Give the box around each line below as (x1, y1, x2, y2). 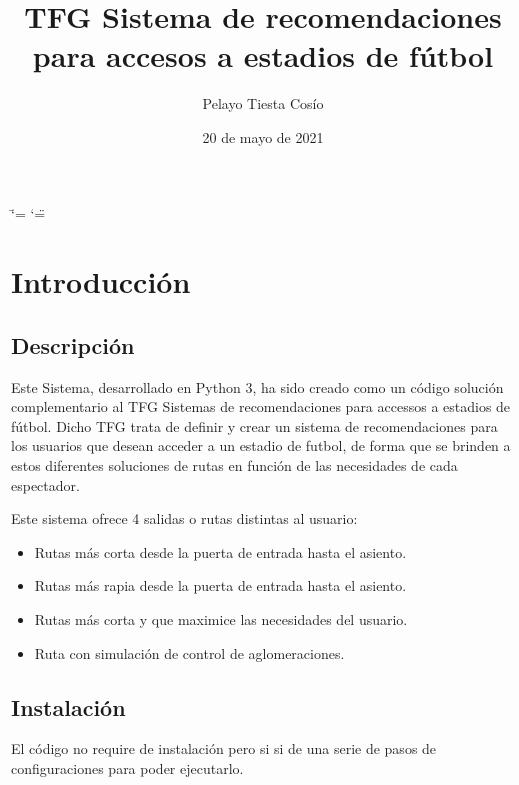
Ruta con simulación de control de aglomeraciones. (34, 642, 345, 663)
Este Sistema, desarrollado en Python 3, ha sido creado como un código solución (11, 376, 504, 397)
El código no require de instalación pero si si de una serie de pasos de (11, 738, 437, 759)
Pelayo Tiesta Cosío (202, 93, 324, 114)
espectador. (11, 474, 80, 495)
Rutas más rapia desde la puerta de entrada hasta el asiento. (34, 575, 407, 596)
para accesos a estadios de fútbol (32, 35, 494, 76)
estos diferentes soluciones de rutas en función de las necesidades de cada (11, 455, 458, 476)
